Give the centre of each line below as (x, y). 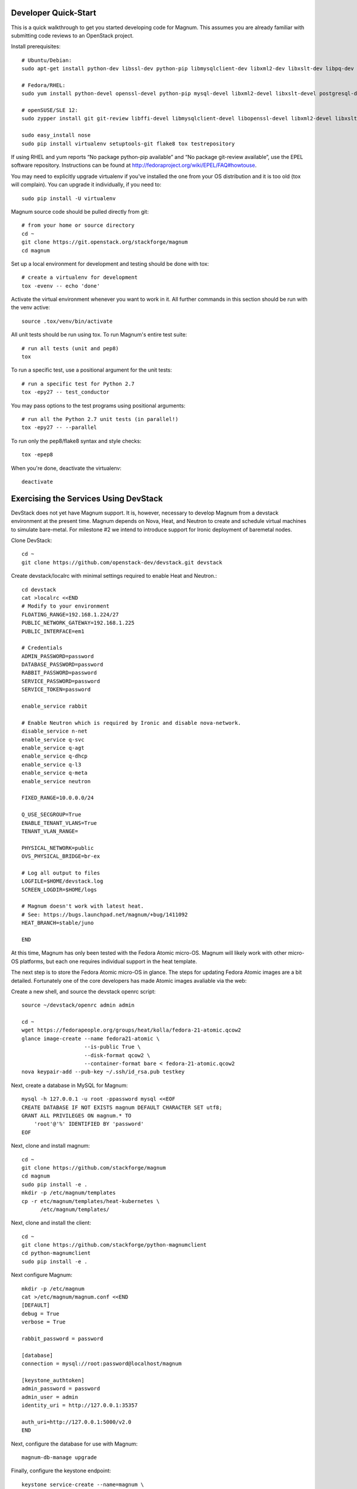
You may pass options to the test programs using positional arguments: (98, 406)
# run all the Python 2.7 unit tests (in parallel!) (100, 419)
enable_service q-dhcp (55, 756)
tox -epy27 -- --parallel (59, 428)
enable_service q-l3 (51, 764)
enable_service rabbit (55, 706)
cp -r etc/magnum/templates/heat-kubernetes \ (91, 1201)
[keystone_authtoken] (53, 1380)
